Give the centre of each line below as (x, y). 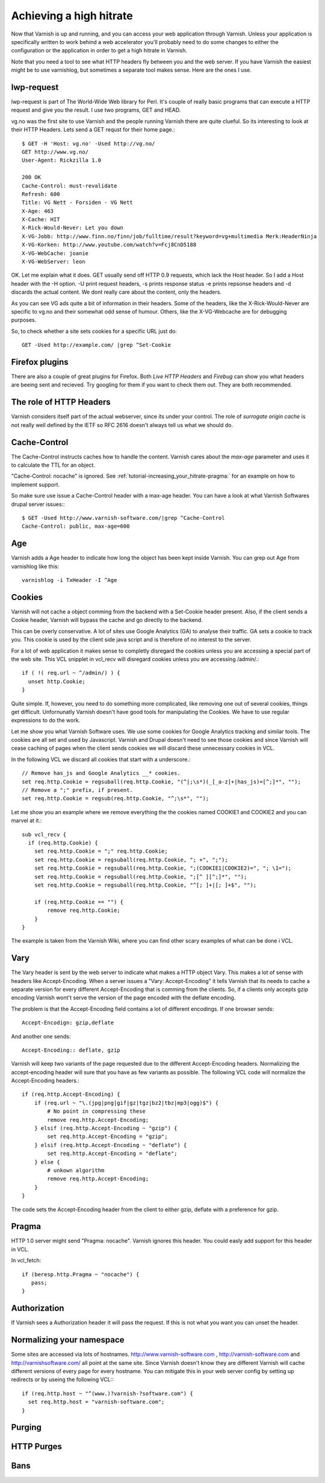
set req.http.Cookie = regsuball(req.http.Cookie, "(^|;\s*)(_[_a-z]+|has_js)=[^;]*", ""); (161, 782)
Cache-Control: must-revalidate (70, 186)
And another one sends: (41, 1036)
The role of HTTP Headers (61, 402)
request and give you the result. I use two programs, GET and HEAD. (96, 110)
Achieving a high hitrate (72, 16)
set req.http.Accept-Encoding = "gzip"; (107, 1137)
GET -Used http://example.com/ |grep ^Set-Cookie (97, 345)
